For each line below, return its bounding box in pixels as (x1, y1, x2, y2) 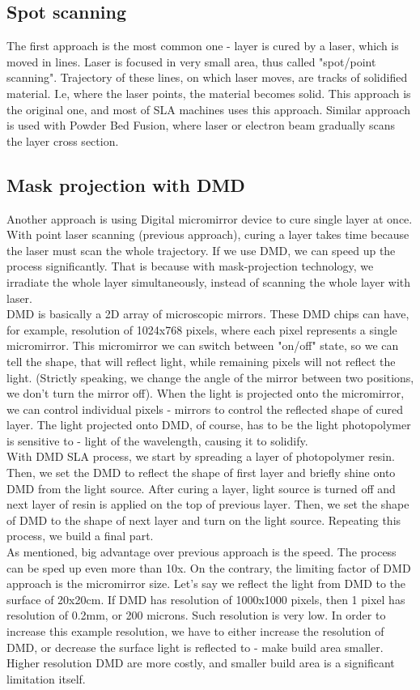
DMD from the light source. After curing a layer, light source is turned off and (6, 479, 396, 496)
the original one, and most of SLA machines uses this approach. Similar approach (6, 100, 410, 117)
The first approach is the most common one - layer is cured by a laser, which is (6, 37, 399, 54)
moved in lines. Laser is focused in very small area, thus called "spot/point (6, 53, 376, 70)
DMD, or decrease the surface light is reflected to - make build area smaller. (6, 638, 384, 655)
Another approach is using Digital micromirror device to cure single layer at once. (6, 210, 413, 227)
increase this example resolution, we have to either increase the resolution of (6, 623, 384, 639)
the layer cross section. (6, 132, 119, 149)
